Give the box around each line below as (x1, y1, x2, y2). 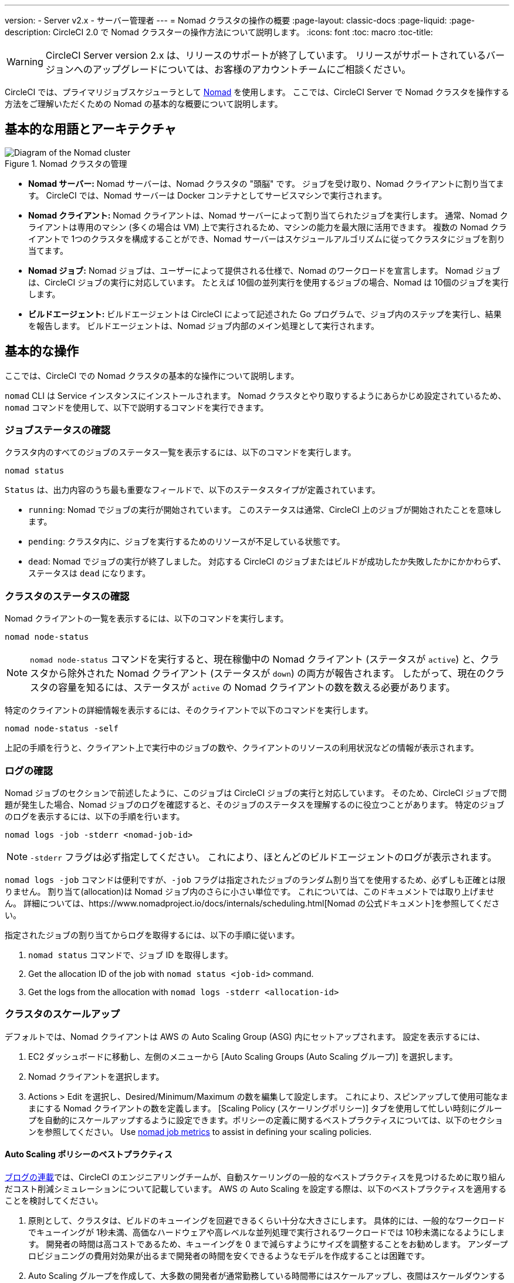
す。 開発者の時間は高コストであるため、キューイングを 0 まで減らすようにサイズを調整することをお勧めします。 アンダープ (28, 1238, 508, 1249)
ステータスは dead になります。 (28, 568, 151, 579)
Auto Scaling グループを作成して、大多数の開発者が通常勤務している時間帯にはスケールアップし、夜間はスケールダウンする (28, 1270, 505, 1281)
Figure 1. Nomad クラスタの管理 (5, 158, 127, 169)
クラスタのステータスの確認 (5, 590, 130, 602)
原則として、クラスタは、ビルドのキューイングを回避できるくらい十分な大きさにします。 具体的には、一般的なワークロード (28, 1215, 505, 1225)
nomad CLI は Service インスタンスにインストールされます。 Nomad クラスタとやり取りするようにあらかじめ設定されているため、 (5, 390, 506, 401)
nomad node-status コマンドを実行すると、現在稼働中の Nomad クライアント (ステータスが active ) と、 (30, 653, 481, 666)
